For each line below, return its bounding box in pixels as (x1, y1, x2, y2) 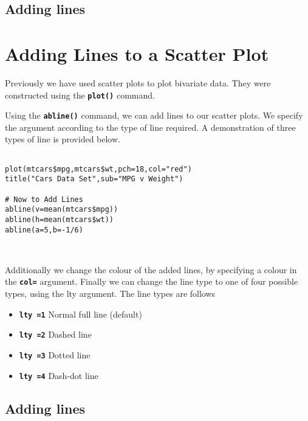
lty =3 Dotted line (19, 349, 91, 361)
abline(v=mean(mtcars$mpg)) (5, 205, 118, 214)
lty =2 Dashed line (19, 328, 92, 341)
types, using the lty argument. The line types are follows (5, 287, 216, 300)
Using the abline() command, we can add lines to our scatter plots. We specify (5, 109, 303, 122)
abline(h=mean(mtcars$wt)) (5, 215, 114, 224)
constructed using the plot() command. (5, 88, 155, 101)
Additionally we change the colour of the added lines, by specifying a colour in (5, 263, 297, 276)
